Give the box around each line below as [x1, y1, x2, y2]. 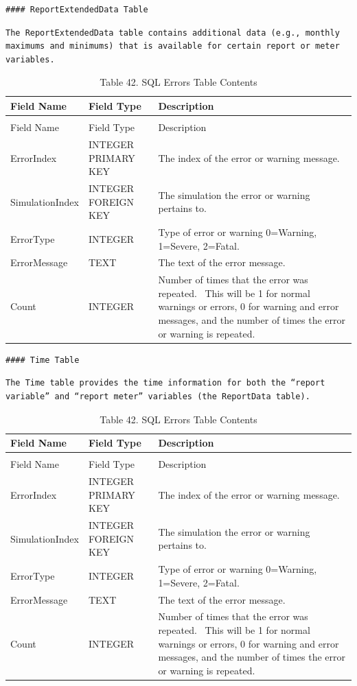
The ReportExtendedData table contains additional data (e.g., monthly [5, 27, 340, 38]
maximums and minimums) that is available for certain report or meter [5, 41, 340, 51]
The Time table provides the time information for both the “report [5, 378, 325, 388]
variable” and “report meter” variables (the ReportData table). [5, 391, 310, 401]
